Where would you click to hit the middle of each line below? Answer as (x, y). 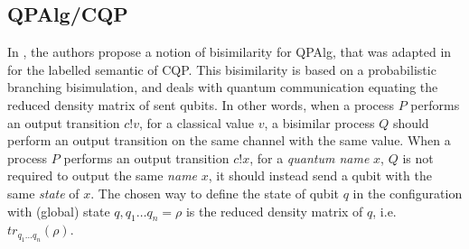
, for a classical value (197, 122)
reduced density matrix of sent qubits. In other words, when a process (201, 104)
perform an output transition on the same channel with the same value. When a (229, 140)
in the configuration (408, 193)
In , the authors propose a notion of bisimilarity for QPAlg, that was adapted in (230, 52)
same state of (43, 193)
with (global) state (59, 211)
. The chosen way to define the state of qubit (215, 193)
